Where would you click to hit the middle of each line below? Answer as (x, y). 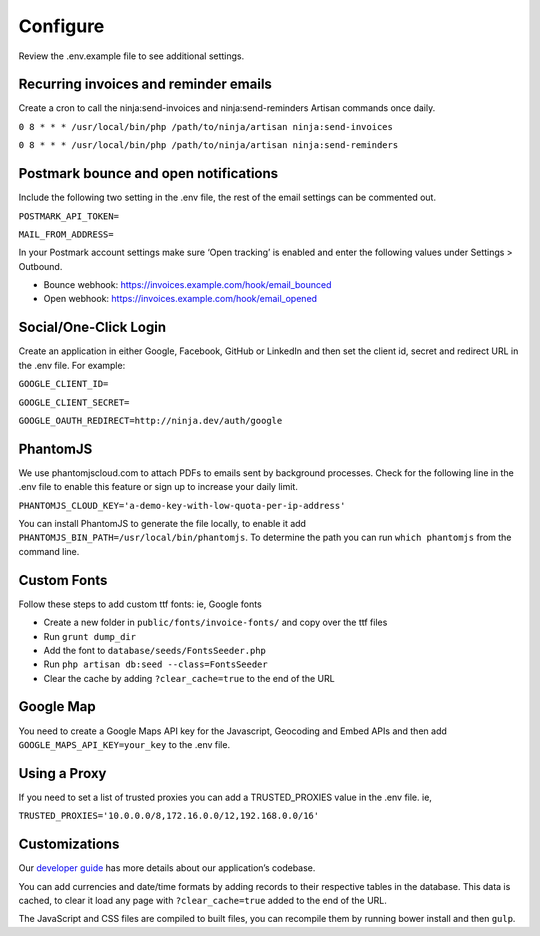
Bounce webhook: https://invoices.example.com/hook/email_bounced (187, 285)
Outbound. (40, 266)
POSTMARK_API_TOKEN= (69, 216)
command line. (49, 551)
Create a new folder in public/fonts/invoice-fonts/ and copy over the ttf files (215, 622)
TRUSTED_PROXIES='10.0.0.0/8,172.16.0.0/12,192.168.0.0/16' (169, 816)
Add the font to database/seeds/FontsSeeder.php (155, 650)
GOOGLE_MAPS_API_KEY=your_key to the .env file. (124, 744)
